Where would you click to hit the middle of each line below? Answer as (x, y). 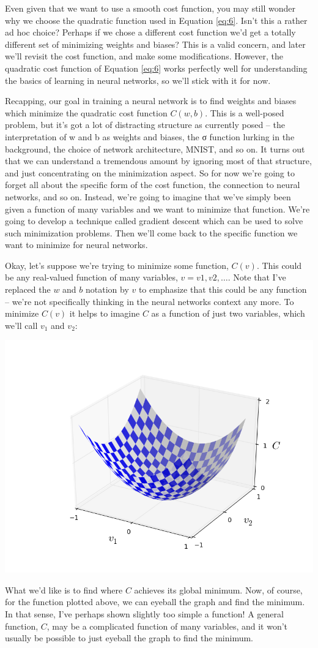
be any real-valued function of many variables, (91, 277)
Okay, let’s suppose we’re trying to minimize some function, (117, 265)
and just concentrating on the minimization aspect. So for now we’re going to (150, 172)
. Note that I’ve (257, 277)
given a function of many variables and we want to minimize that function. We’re (157, 209)
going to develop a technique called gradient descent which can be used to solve (154, 221)
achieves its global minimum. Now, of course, (218, 590)
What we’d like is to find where (64, 590)
